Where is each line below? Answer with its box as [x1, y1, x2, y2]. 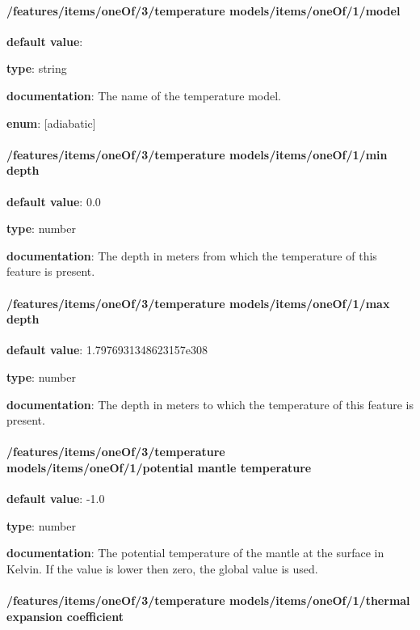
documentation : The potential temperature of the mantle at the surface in [6, 544, 384, 561]
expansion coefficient [6, 607, 124, 624]
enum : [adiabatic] [6, 114, 96, 131]
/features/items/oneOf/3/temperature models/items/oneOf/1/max [6, 294, 390, 311]
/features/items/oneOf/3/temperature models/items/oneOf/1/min [6, 146, 388, 163]
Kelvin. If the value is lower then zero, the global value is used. [6, 560, 318, 577]
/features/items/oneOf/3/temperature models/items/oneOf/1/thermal [6, 592, 410, 609]
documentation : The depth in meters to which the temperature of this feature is [6, 395, 414, 412]
